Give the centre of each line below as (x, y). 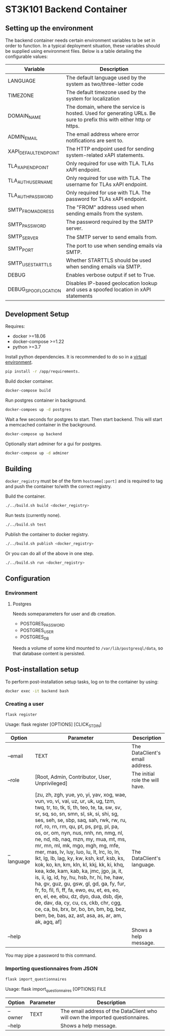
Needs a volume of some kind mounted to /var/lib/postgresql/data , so (88, 648)
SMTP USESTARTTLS (30, 263)
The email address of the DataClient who (109, 1011)
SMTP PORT (21, 249)
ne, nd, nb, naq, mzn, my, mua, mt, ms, (80, 839)
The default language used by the (106, 78)
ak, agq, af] (48, 922)
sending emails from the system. (104, 214)
